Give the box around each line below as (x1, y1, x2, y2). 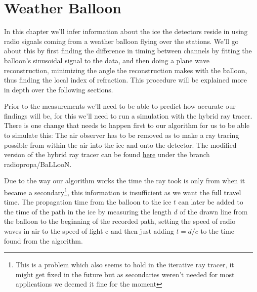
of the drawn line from (179, 206, 248, 216)
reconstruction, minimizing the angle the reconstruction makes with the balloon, (4, 65, 247, 75)
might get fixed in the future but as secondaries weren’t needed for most (15, 269, 235, 279)
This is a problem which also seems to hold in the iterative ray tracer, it (15, 259, 234, 270)
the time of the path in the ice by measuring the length (4, 206, 171, 216)
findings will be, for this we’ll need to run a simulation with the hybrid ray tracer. (4, 110, 253, 121)
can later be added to (178, 197, 243, 207)
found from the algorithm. (4, 235, 83, 246)
